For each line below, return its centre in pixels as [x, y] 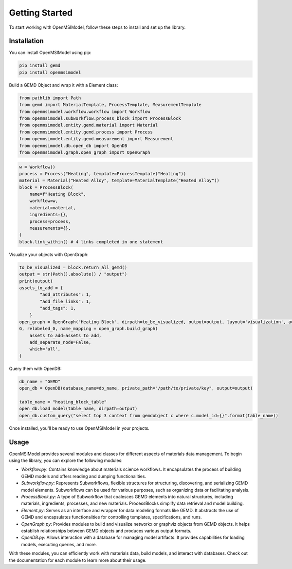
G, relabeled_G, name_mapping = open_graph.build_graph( [89, 329]
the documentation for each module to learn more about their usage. [78, 560]
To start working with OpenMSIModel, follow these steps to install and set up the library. [97, 27]
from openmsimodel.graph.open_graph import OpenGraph [85, 152]
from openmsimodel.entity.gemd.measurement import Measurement [96, 139]
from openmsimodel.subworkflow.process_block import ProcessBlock [100, 118]
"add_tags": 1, [58, 308]
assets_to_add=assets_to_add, [65, 335]
